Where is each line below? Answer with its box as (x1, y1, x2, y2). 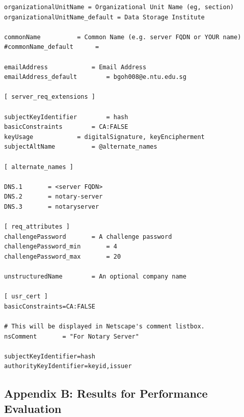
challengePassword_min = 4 (4, 243, 117, 251)
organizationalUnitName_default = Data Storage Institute (4, 13, 205, 21)
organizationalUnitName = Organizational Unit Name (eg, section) (4, 4, 234, 11)
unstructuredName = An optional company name (4, 273, 186, 281)
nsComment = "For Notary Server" (4, 332, 139, 340)
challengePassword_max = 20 (4, 253, 121, 260)
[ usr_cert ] (4, 293, 48, 300)
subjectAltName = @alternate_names (4, 143, 157, 151)
